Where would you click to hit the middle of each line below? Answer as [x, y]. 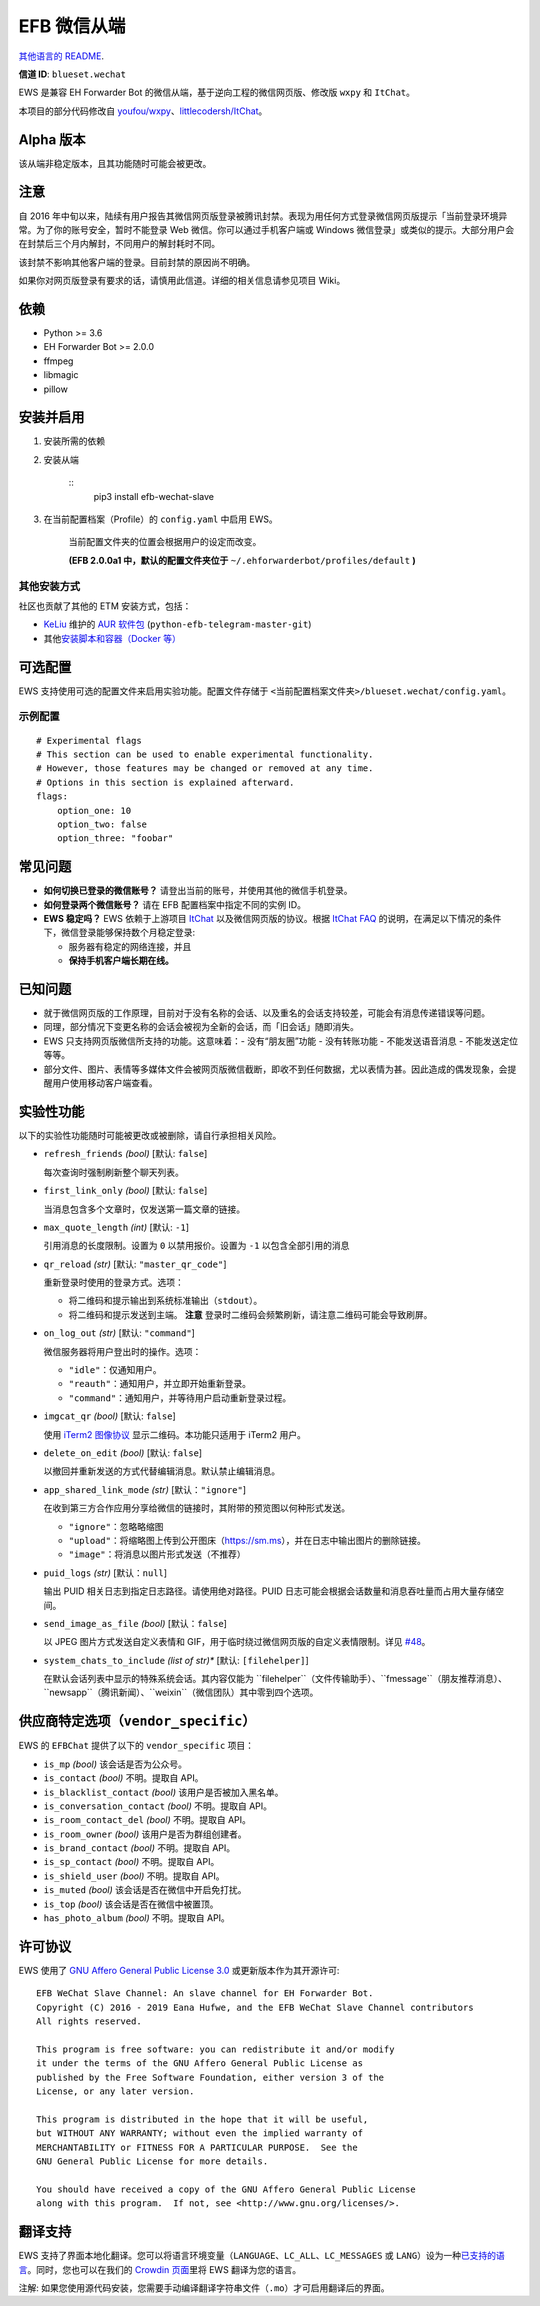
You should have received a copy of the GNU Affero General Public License [226, 2189]
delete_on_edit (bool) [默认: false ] [123, 1452]
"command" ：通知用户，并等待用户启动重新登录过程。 [180, 1397]
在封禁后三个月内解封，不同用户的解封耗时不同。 [119, 244]
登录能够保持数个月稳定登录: [137, 932]
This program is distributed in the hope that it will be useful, [202, 2119]
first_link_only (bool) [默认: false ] [125, 1191]
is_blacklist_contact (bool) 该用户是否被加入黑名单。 [163, 1792]
